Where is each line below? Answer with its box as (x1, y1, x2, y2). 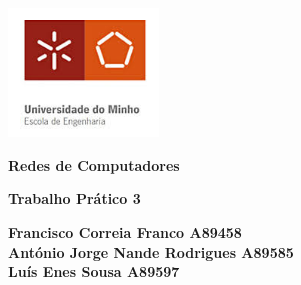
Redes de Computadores (8, 154, 180, 175)
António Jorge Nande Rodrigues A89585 (8, 241, 294, 262)
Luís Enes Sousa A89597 (8, 261, 180, 282)
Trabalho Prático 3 (8, 188, 141, 209)
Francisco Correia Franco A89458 (8, 222, 242, 243)
